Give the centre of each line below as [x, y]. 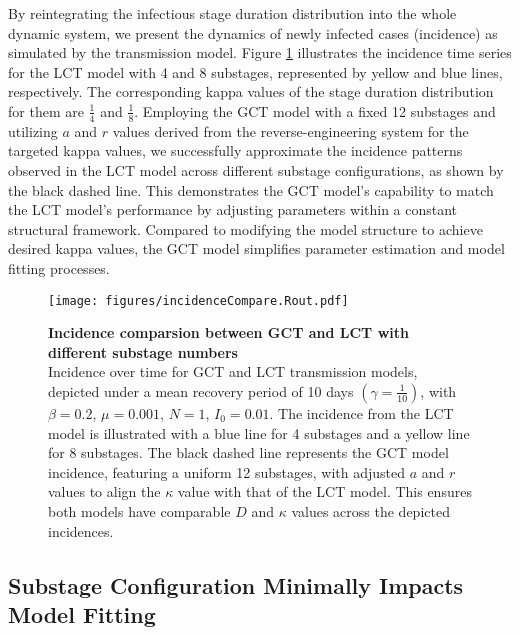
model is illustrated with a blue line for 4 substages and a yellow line [259, 432]
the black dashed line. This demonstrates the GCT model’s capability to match [251, 189]
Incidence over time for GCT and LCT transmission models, [233, 371]
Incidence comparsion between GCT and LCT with [228, 332]
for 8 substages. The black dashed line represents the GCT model [248, 452]
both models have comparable [139, 510]
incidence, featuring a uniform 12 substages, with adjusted [227, 471]
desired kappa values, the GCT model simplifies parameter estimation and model [256, 248]
